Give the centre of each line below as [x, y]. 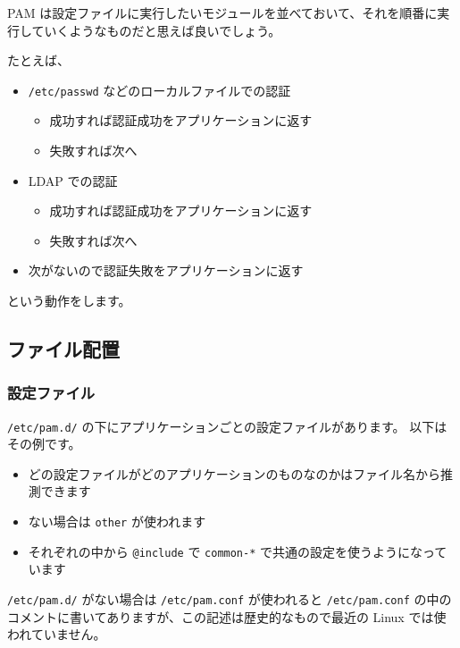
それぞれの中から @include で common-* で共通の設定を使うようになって [238, 551]
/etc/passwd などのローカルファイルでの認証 [159, 90]
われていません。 [57, 634]
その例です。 [44, 444]
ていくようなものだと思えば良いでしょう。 [156, 30]
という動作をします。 [69, 300]
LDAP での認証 [73, 180]
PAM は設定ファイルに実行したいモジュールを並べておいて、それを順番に [222, 13]
